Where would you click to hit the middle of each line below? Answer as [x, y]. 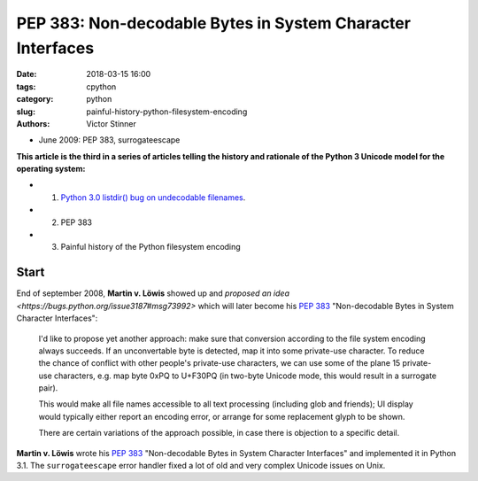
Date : [27, 74]
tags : [26, 86]
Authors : [33, 123]
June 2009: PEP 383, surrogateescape [109, 140]
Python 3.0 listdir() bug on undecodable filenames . [153, 197]
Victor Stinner [112, 123]
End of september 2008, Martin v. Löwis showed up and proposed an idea [153, 293]
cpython [101, 86]
